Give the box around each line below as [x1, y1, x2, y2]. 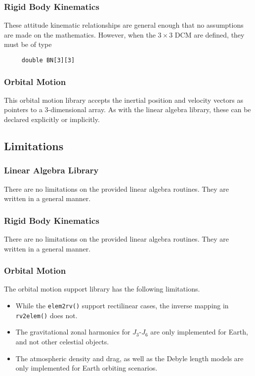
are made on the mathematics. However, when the [4, 29, 156, 40]
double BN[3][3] [21, 57, 75, 64]
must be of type [4, 39, 52, 49]
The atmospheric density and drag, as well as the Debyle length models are [15, 353, 244, 363]
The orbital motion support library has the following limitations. [4, 284, 200, 294]
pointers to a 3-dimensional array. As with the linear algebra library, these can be [4, 104, 251, 115]
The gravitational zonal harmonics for [15, 327, 130, 337]
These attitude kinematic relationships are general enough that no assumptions [4, 20, 244, 30]
